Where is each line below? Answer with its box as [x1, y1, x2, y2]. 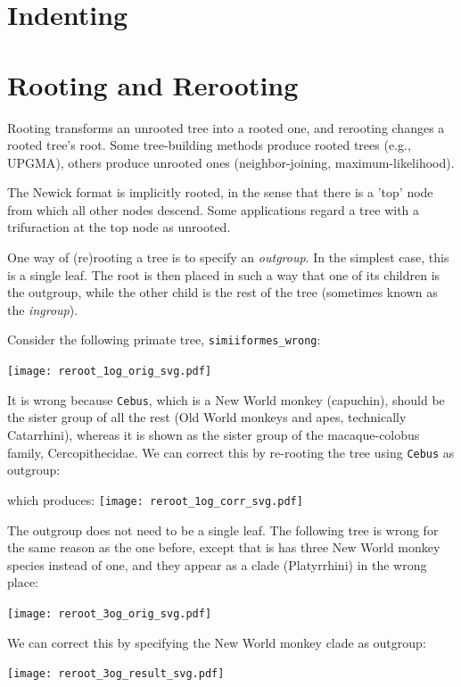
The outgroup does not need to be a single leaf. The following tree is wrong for [7, 520, 439, 539]
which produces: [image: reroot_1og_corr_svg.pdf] [7, 490, 303, 509]
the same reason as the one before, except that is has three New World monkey [7, 538, 440, 557]
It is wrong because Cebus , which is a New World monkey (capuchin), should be [7, 390, 445, 409]
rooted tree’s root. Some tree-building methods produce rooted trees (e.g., [7, 136, 411, 154]
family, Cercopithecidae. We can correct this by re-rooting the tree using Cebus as [7, 443, 455, 461]
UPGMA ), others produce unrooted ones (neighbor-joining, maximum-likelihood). [7, 153, 455, 171]
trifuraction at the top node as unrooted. [7, 218, 231, 236]
